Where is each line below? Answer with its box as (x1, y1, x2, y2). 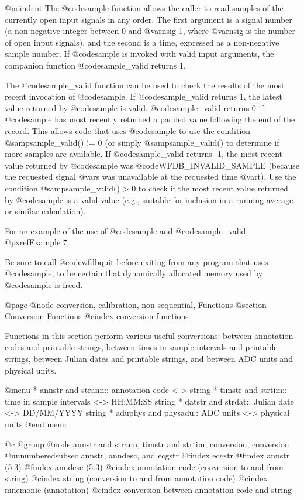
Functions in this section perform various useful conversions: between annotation (5, 329, 293, 341)
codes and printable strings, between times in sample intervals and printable (5, 341, 278, 353)
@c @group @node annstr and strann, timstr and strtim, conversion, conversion (5, 437, 289, 450)
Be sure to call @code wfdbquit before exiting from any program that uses (5, 255, 268, 268)
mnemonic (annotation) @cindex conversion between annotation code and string (5, 483, 292, 495)
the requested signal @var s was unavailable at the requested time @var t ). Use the (5, 170, 296, 183)
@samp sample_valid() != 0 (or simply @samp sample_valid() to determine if (5, 136, 279, 148)
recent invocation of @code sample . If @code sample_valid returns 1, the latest (5, 90, 282, 102)
